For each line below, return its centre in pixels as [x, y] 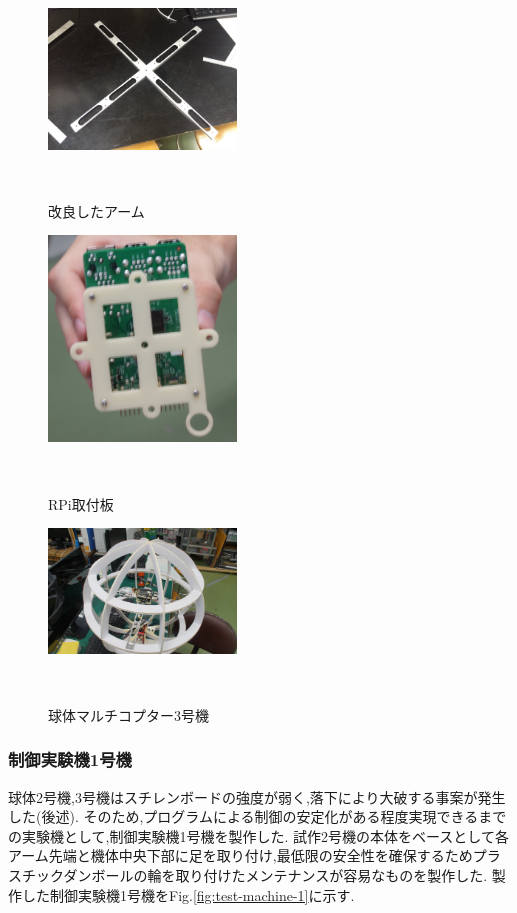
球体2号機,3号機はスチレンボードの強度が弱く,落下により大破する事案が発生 [257, 796]
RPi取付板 [81, 503]
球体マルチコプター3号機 [128, 714]
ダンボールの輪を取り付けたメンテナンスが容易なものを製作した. [275, 874]
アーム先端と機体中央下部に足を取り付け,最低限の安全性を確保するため [240, 855]
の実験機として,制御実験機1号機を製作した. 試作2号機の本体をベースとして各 [258, 835]
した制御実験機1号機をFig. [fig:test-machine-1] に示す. [188, 894]
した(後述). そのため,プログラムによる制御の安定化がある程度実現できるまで [257, 816]
